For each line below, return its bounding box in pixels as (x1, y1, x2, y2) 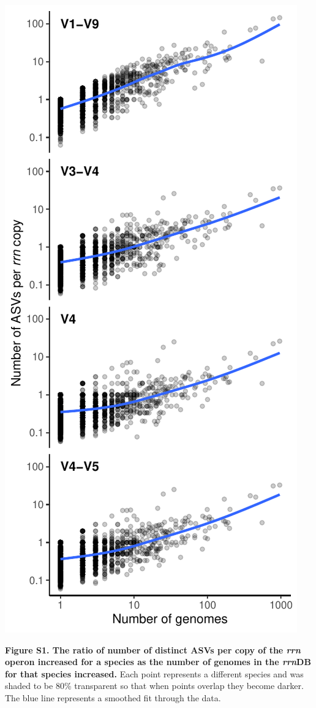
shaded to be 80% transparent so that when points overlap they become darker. (5, 679, 304, 692)
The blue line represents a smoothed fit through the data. (5, 691, 221, 704)
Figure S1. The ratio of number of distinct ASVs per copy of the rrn (5, 643, 301, 656)
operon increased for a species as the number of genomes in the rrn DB (5, 655, 311, 668)
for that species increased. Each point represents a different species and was (5, 667, 304, 680)
